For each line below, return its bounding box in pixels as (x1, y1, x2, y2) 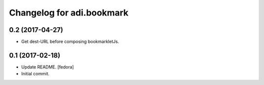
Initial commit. (21, 71, 50, 77)
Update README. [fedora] (21, 64, 74, 70)
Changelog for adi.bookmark (9, 7, 129, 18)
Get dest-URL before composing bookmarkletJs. (21, 39, 119, 45)
